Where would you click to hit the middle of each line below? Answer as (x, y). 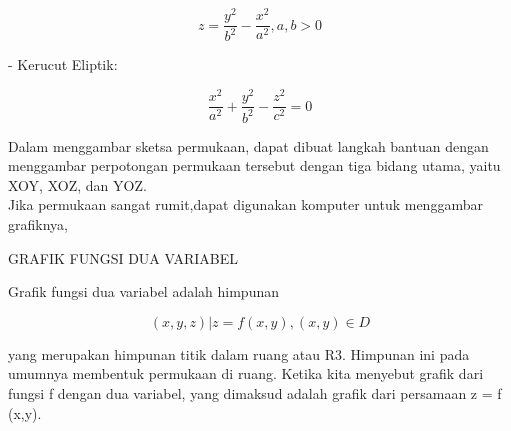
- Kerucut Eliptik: (63, 64)
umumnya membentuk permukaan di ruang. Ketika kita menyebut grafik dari (246, 373)
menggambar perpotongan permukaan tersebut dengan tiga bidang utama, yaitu (254, 165)
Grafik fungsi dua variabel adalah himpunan (143, 291)
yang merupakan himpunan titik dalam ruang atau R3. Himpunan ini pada (239, 353)
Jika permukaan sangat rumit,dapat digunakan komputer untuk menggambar (245, 204)
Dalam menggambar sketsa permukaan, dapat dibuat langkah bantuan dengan (248, 145)
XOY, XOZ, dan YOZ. (77, 184)
